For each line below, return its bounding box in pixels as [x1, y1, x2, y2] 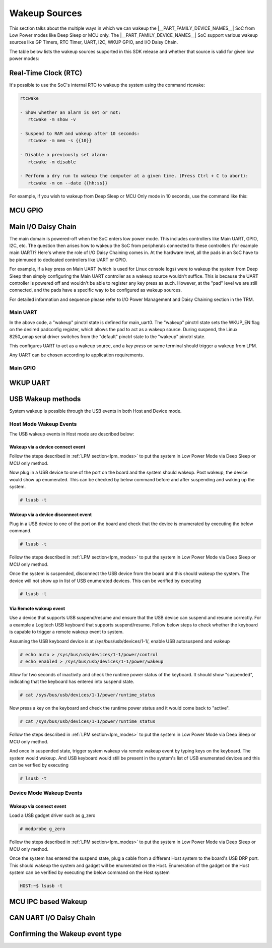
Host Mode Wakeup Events [9, 420, 77, 427]
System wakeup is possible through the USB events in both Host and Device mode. [9, 408, 182, 414]
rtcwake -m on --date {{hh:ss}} [28, 180, 108, 186]
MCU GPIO [9, 206, 43, 215]
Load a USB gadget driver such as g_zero [9, 812, 96, 818]
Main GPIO [9, 364, 36, 371]
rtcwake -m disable [28, 159, 76, 165]
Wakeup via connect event [9, 803, 66, 809]
